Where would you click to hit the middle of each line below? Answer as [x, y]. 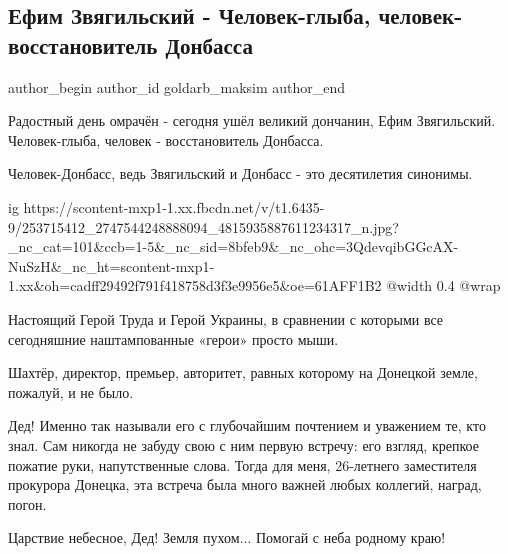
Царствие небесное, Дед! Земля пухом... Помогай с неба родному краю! [227, 537]
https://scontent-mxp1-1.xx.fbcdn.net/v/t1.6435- [174, 206]
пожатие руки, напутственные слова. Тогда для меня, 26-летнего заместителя [242, 464]
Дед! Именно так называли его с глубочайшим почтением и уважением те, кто [247, 425]
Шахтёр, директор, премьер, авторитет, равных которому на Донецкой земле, [243, 372]
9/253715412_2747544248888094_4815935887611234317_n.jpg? [203, 226]
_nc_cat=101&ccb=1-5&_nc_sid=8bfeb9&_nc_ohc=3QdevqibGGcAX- [233, 246]
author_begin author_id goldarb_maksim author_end [177, 86]
